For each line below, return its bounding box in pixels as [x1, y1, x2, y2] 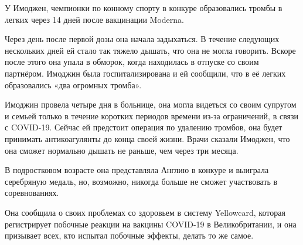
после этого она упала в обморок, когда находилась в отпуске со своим [5, 56, 259, 68]
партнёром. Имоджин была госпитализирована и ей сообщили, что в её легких [5, 67, 286, 79]
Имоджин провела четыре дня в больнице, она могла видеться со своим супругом [5, 98, 297, 111]
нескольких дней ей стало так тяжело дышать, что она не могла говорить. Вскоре [5, 44, 296, 56]
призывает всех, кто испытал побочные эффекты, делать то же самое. [5, 229, 254, 241]
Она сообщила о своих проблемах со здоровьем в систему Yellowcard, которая [5, 206, 285, 218]
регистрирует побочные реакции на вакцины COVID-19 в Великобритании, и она [5, 218, 297, 230]
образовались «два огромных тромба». [5, 78, 142, 91]
